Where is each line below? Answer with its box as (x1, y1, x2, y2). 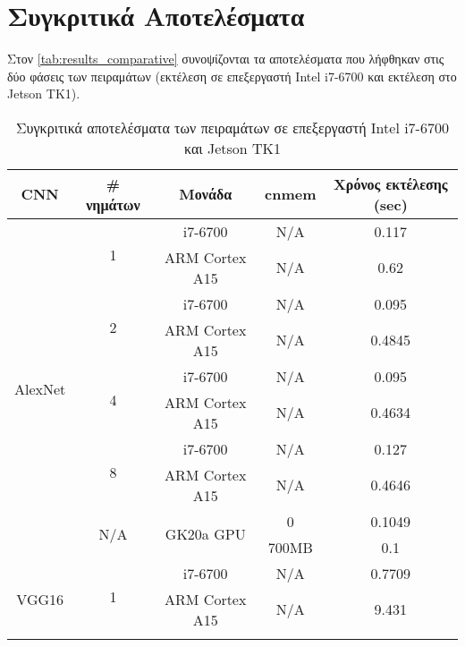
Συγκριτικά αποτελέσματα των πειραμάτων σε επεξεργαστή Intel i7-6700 (16, 116, 449, 138)
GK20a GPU (165, 524, 246, 545)
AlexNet (14, 379, 66, 400)
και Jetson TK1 (183, 137, 282, 158)
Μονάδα (179, 183, 232, 205)
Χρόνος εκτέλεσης (333, 173, 448, 194)
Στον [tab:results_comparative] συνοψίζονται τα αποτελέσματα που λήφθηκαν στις (7, 49, 444, 68)
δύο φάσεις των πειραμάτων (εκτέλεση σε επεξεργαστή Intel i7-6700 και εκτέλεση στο (7, 66, 457, 85)
